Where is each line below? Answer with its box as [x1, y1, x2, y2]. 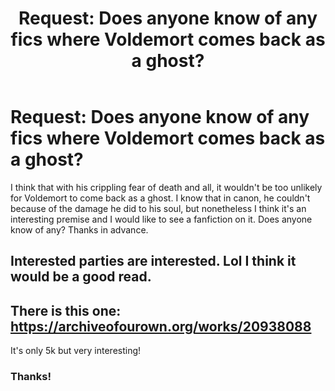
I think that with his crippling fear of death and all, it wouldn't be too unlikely [10, 181, 323, 193]
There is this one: [10, 302, 122, 319]
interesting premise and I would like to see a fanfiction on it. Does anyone [10, 213, 313, 225]
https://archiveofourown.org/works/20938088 [10, 318, 312, 335]
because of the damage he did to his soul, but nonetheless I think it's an [10, 202, 307, 214]
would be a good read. [10, 268, 152, 286]
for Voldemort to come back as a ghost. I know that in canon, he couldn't [10, 192, 311, 204]
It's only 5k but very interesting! [10, 345, 142, 357]
